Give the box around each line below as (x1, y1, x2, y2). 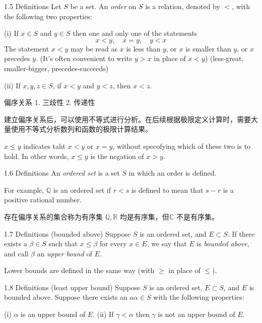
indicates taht (23, 140, 65, 151)
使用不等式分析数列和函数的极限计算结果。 (11, 124, 152, 134)
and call (4, 248, 29, 258)
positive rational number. (4, 194, 82, 205)
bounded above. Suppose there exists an (4, 292, 127, 302)
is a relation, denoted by (145, 1, 220, 11)
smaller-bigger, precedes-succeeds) (4, 63, 109, 73)
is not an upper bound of (158, 309, 235, 319)
